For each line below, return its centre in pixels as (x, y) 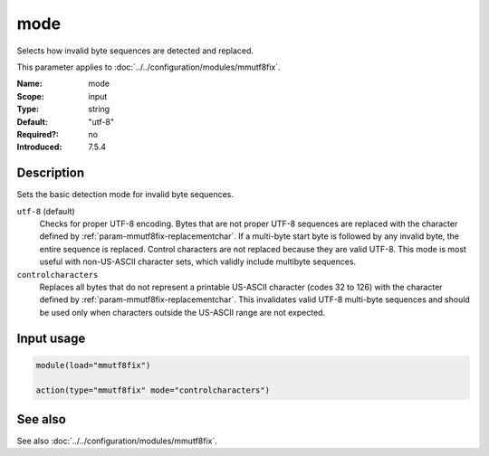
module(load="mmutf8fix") (93, 365)
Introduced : (39, 147)
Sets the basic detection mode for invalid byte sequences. (125, 195)
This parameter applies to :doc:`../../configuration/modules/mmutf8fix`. (149, 67)
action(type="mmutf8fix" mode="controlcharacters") (153, 390)
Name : (29, 84)
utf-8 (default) (46, 211)
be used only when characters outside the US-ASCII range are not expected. (182, 312)
